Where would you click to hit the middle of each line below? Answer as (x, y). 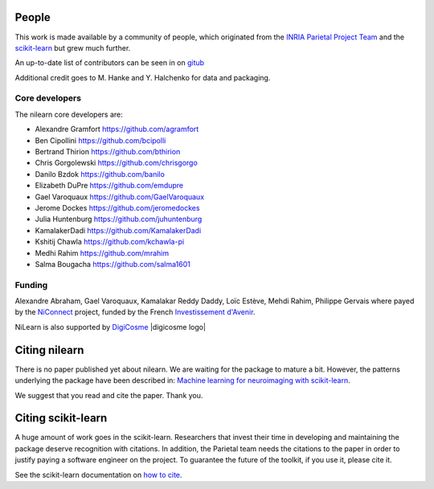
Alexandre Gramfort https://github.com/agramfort (117, 129)
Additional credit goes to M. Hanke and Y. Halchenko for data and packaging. (143, 77)
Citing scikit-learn (61, 418)
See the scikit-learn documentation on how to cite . (98, 475)
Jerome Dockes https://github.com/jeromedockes (117, 208)
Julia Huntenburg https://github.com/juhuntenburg (119, 219)
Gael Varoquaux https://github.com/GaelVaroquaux (120, 196)
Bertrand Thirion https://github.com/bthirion (108, 152)
